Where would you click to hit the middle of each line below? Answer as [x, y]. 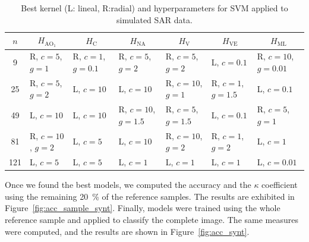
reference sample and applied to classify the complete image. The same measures [152, 219]
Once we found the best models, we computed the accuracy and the [128, 185]
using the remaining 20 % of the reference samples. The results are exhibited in [150, 196]
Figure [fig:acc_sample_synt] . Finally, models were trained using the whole [143, 208]
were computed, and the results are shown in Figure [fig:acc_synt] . [127, 231]
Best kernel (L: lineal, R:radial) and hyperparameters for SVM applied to [154, 8]
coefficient [280, 185]
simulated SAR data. [154, 19]
